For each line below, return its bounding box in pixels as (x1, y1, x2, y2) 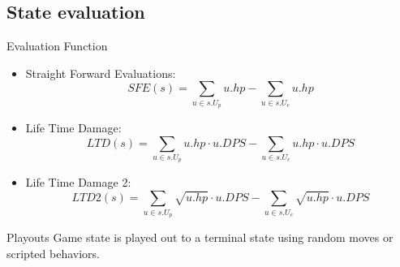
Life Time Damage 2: (25, 174, 131, 191)
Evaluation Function (6, 37, 108, 54)
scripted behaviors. (6, 244, 100, 261)
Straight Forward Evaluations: (25, 64, 176, 81)
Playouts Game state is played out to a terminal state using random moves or (6, 228, 394, 245)
